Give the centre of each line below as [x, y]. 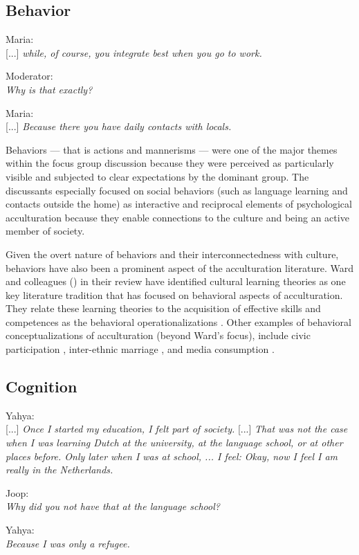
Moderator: [29, 76]
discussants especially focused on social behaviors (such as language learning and [177, 190]
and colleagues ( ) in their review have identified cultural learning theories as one [176, 281]
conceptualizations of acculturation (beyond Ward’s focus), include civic [158, 335]
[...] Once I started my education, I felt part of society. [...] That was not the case [177, 429]
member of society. [45, 231]
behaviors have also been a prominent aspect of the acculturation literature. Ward [179, 267]
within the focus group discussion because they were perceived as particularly [170, 163]
